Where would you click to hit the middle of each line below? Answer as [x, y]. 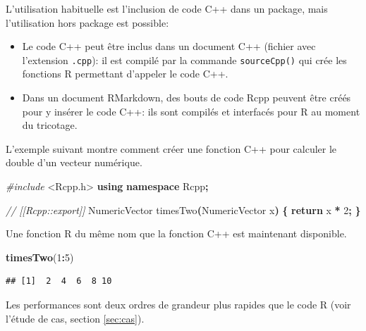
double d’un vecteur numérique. [74, 162]
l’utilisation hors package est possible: [87, 22]
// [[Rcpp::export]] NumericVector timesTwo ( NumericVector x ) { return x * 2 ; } [183, 210]
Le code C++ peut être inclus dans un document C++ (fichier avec [169, 46]
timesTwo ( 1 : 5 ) [40, 257]
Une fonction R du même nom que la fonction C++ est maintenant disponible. [176, 233]
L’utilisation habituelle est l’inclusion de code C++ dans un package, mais [167, 8]
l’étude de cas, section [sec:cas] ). [75, 318]
